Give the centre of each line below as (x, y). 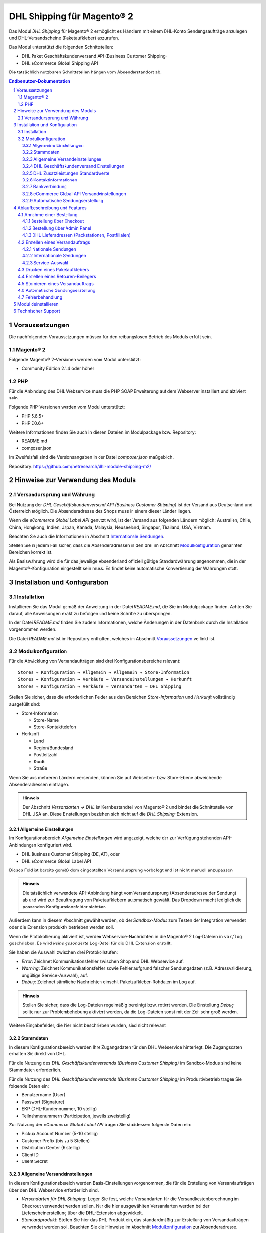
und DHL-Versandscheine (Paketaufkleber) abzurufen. (64, 38)
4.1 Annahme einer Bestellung (48, 214)
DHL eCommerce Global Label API (56, 861)
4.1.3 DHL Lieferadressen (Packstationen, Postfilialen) (76, 235)
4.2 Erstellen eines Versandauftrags (54, 242)
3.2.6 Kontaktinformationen (50, 180)
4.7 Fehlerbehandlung (40, 297)
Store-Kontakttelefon (55, 727)
